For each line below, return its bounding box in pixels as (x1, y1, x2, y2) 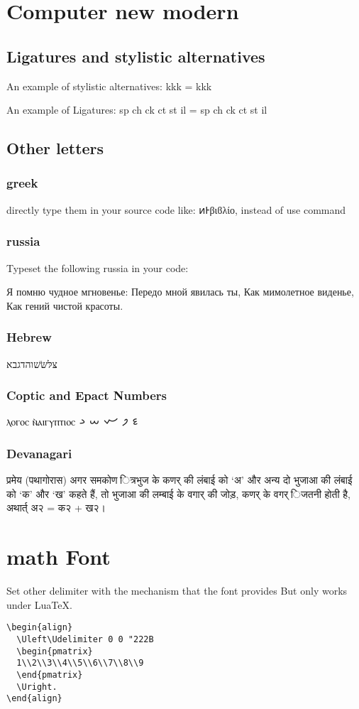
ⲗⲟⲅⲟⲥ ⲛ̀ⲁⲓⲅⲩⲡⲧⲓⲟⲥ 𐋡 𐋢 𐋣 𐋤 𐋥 (6, 414, 139, 429)
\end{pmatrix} (16, 669, 83, 680)
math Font (6, 542, 111, 571)
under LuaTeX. (6, 597, 72, 612)
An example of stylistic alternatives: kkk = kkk (6, 78, 212, 93)
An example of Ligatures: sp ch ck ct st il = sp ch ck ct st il (6, 102, 267, 117)
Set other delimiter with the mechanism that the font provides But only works (6, 583, 348, 598)
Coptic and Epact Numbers (6, 386, 167, 404)
